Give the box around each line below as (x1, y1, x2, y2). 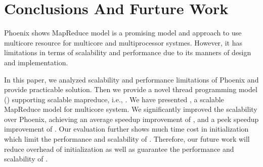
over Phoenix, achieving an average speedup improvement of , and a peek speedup (4, 113, 259, 124)
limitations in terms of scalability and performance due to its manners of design (4, 47, 251, 58)
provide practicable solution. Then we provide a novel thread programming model (4, 84, 257, 95)
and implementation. (4, 57, 68, 67)
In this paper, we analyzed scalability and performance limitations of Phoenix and (4, 74, 259, 85)
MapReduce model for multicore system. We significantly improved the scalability (4, 104, 257, 114)
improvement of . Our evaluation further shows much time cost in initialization (4, 123, 249, 134)
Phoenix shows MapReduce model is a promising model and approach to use (4, 27, 242, 38)
